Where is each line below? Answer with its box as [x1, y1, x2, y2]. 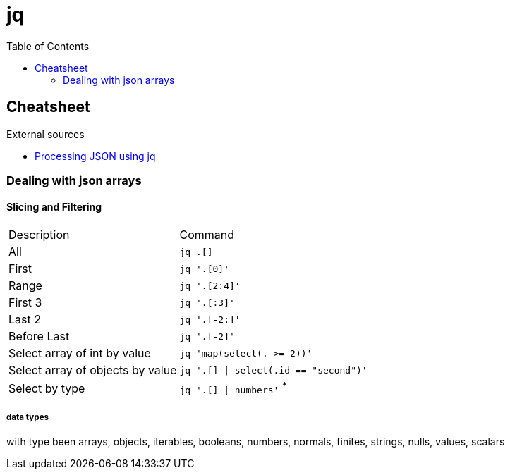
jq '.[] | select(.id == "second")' [179, 364, 368, 376]
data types [6, 412, 49, 422]
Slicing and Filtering [6, 200, 102, 213]
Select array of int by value [8, 346, 151, 361]
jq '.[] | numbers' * [179, 380, 287, 396]
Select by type [8, 381, 85, 395]
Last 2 [8, 312, 41, 327]
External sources [6, 128, 85, 140]
